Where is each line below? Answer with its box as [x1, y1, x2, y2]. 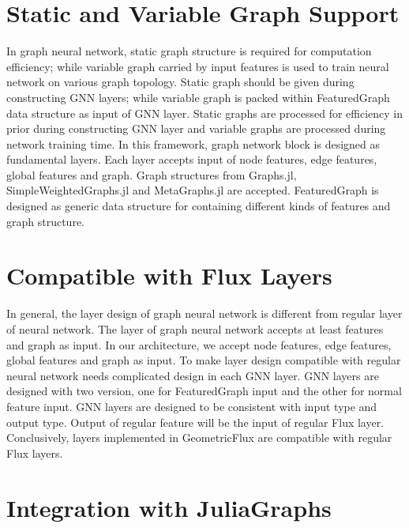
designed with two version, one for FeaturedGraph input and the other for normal [6, 383, 402, 399]
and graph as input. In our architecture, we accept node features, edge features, [6, 336, 392, 353]
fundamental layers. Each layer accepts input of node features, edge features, [6, 151, 377, 168]
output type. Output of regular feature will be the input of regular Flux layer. [6, 413, 385, 430]
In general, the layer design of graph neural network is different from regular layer [6, 305, 403, 322]
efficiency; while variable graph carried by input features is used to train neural [6, 58, 389, 74]
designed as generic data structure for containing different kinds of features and [6, 198, 391, 214]
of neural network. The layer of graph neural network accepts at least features [6, 320, 384, 337]
